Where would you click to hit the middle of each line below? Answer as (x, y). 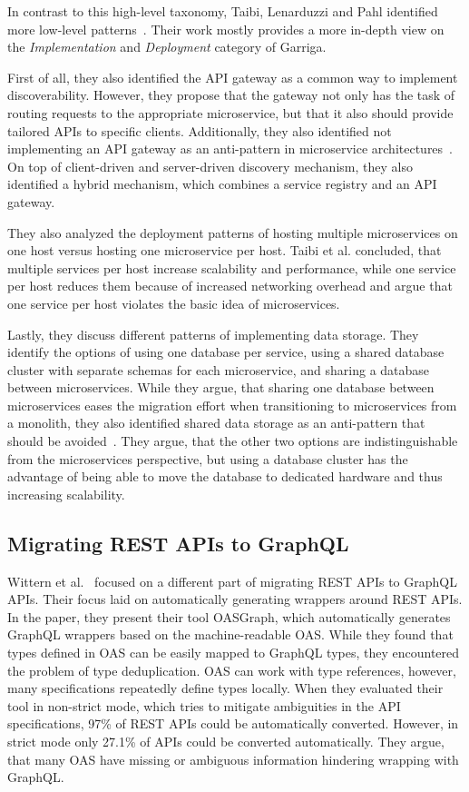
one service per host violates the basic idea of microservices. (174, 303)
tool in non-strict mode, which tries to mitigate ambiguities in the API (204, 705)
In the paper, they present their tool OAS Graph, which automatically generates (229, 616)
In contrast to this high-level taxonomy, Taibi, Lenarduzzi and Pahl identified (223, 11)
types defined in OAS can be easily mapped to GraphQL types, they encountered (234, 653)
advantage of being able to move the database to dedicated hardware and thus (225, 476)
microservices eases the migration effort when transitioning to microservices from (232, 405)
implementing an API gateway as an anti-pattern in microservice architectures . (230, 148)
